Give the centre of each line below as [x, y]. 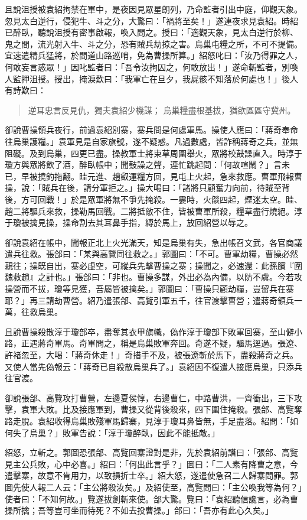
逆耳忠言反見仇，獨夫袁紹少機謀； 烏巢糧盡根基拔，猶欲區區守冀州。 [162, 110]
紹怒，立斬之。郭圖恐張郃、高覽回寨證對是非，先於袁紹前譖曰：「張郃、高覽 [151, 452]
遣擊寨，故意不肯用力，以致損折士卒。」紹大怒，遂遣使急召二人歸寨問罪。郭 [151, 475]
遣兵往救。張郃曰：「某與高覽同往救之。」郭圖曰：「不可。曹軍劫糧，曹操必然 [151, 254]
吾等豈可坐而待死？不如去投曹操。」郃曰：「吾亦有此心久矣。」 [155, 510]
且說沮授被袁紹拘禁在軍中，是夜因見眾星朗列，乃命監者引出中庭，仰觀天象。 [153, 9]
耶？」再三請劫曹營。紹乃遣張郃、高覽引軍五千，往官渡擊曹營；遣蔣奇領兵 [149, 300]
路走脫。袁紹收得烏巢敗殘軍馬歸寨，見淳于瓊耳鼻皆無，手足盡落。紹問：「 [147, 421]
